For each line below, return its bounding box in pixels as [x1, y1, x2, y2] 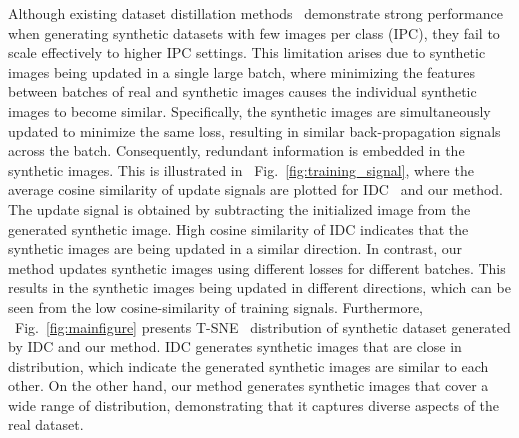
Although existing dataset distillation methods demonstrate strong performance [8, 3, 503, 23]
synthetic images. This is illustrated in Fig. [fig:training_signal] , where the [8, 159, 474, 180]
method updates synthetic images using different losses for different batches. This [8, 257, 506, 278]
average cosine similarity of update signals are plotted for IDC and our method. [8, 179, 503, 200]
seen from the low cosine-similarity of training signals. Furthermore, [8, 296, 423, 317]
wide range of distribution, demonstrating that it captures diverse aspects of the [8, 394, 500, 415]
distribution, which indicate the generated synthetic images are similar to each [8, 355, 489, 376]
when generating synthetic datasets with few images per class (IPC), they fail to [8, 22, 500, 43]
